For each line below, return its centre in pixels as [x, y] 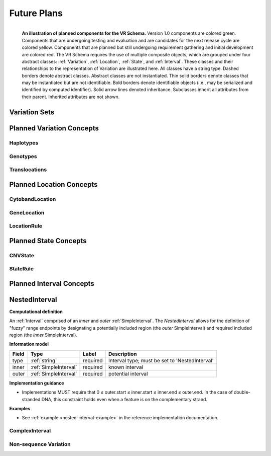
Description [123, 354]
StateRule [21, 269]
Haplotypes [24, 143]
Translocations [28, 170]
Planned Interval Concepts [52, 284]
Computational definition [36, 312]
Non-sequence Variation [40, 444]
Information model [29, 344]
